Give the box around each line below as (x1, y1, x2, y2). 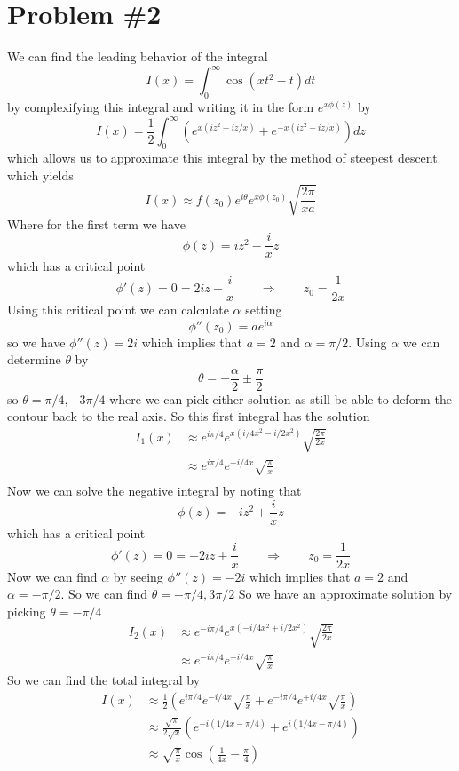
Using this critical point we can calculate (7, 299, 229, 318)
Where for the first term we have (7, 214, 186, 233)
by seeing (113, 567, 163, 585)
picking (7, 601, 46, 620)
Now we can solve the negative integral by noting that (7, 481, 302, 500)
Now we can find (7, 567, 98, 585)
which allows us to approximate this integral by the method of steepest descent (7, 147, 438, 166)
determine (7, 350, 61, 369)
